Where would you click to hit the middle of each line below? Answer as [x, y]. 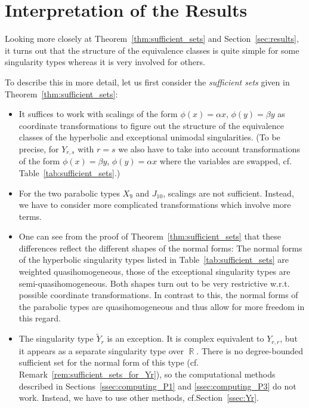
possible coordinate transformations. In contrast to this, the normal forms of [158, 295]
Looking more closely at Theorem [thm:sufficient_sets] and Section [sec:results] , [152, 39]
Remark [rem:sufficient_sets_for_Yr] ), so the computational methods [147, 374]
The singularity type [56, 338]
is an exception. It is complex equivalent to [186, 338]
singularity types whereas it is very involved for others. [105, 62]
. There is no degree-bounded [250, 350]
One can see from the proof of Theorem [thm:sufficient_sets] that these [150, 236]
